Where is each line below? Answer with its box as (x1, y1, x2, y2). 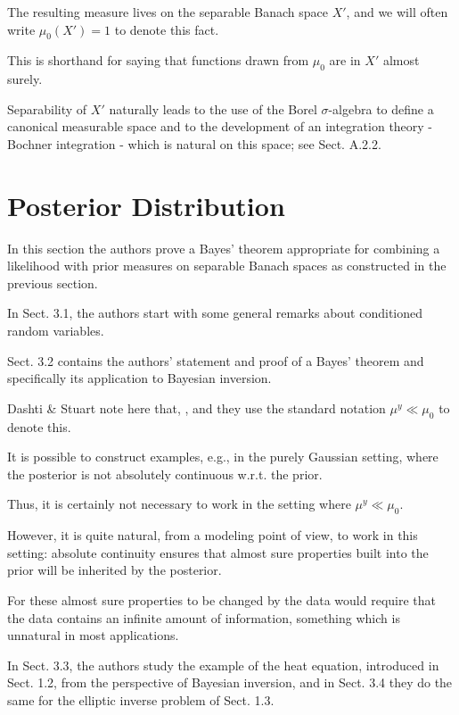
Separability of (7, 99, 87, 118)
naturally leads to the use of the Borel (109, 99, 317, 118)
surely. (7, 70, 43, 88)
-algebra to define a (328, 99, 434, 118)
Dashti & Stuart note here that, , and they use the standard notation (7, 398, 386, 417)
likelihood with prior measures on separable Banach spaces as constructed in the (7, 256, 447, 275)
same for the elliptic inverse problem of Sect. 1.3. (7, 690, 275, 709)
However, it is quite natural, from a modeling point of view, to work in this (7, 526, 418, 545)
